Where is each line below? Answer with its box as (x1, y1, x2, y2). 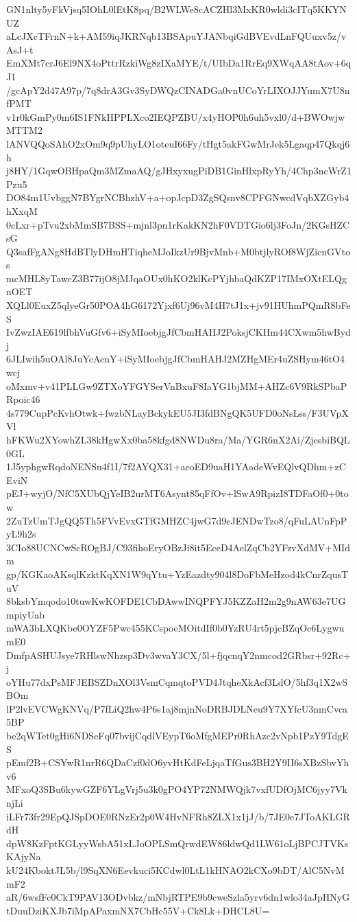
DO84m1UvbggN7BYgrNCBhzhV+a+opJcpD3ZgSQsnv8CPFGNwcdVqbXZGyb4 (6, 190, 349, 205)
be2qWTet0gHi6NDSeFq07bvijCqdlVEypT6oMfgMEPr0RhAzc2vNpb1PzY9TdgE (6, 728, 349, 743)
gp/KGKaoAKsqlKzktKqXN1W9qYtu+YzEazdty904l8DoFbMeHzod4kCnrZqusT (6, 566, 349, 581)
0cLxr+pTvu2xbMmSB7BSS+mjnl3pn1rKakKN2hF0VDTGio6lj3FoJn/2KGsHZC (6, 217, 350, 231)
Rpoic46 (6, 392, 40, 406)
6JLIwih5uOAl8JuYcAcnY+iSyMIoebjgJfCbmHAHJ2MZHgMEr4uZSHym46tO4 (6, 351, 345, 366)
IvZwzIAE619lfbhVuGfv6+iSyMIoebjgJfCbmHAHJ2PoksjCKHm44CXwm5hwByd (6, 325, 351, 339)
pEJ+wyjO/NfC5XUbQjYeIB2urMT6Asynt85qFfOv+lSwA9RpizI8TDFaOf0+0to (6, 486, 349, 500)
